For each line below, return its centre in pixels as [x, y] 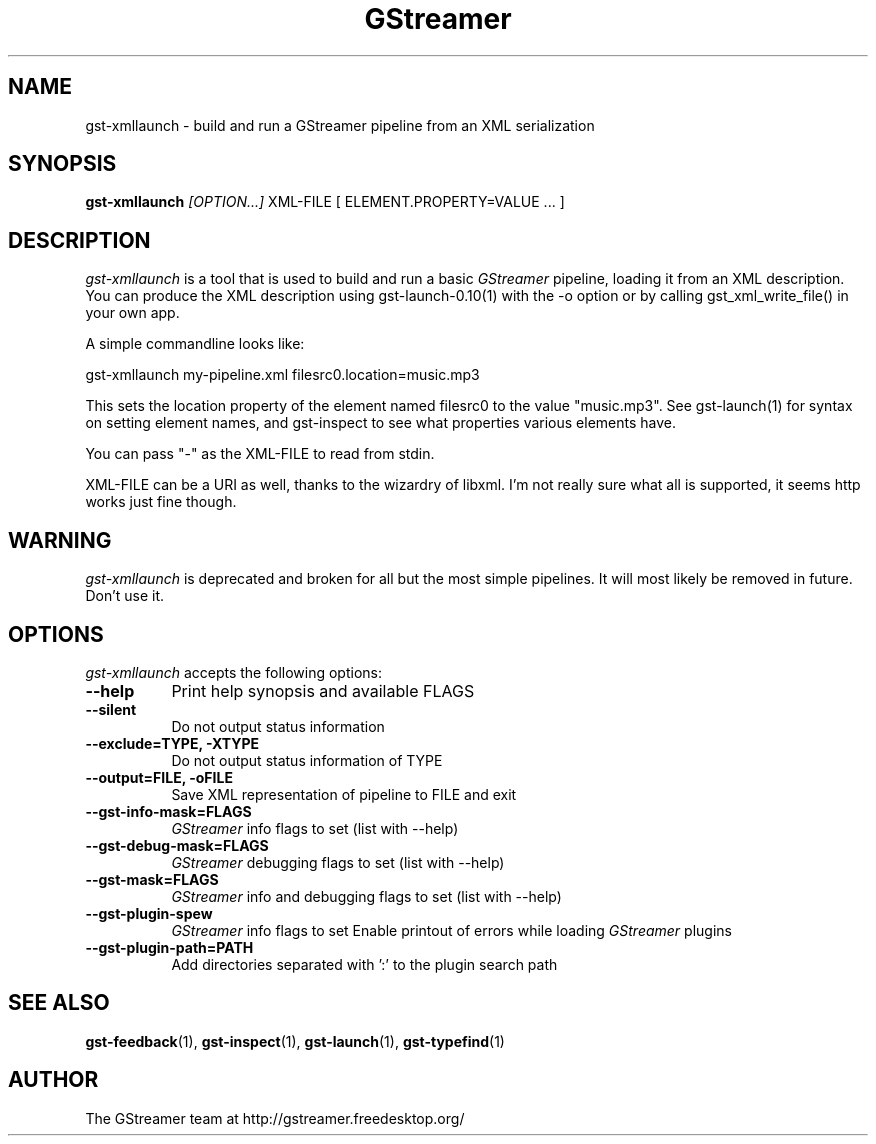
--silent [111, 709]
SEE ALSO [59, 1003]
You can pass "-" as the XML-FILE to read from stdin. [260, 454]
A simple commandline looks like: [195, 344]
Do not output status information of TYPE [307, 760]
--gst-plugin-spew [149, 913]
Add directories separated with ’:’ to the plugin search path [364, 964]
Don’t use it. [125, 596]
